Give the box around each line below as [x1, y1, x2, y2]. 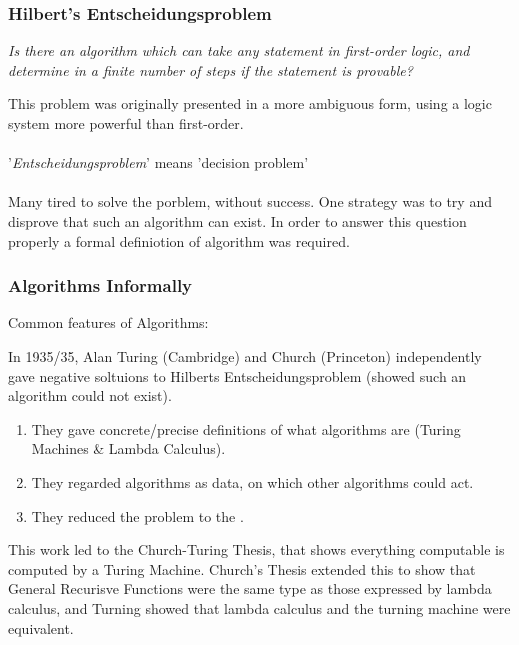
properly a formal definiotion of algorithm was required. [8, 230, 350, 251]
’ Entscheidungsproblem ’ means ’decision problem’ [8, 152, 309, 173]
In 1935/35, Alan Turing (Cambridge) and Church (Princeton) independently [8, 345, 482, 366]
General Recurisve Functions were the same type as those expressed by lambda [8, 578, 492, 599]
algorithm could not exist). [8, 385, 172, 406]
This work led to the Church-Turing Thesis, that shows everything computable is [8, 539, 505, 560]
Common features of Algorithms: [8, 312, 209, 333]
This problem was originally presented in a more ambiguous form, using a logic [8, 93, 492, 114]
